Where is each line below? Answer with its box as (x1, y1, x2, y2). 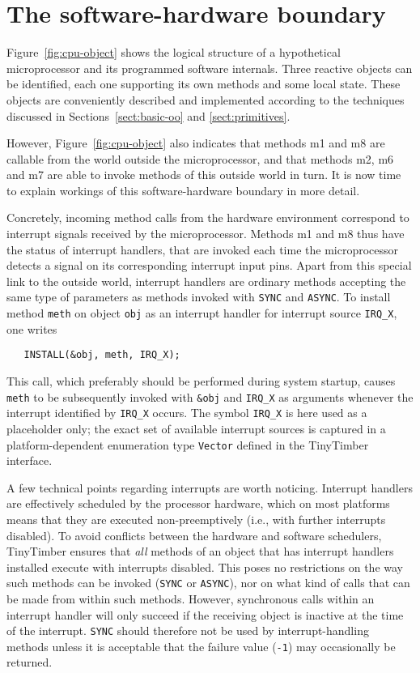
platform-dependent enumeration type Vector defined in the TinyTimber (6, 436, 369, 453)
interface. (6, 452, 53, 469)
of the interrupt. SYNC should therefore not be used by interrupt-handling (6, 622, 369, 639)
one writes (6, 320, 57, 337)
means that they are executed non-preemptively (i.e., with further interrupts (6, 510, 386, 527)
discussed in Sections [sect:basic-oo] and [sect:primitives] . (6, 107, 291, 124)
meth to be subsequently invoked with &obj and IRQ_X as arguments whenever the (6, 388, 414, 405)
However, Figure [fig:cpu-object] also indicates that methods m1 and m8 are (6, 134, 385, 151)
